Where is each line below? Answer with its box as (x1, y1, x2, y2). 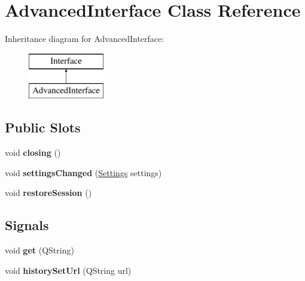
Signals (5, 216, 49, 234)
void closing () (5, 146, 61, 159)
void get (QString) (5, 244, 74, 256)
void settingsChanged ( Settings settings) (5, 166, 162, 179)
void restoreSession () (5, 186, 92, 199)
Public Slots (5, 118, 81, 137)
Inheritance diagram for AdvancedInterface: (5, 32, 164, 45)
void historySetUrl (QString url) (5, 264, 132, 276)
